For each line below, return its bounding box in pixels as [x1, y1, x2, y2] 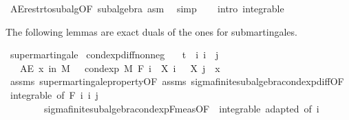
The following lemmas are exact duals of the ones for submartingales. [6, 24, 297, 38]
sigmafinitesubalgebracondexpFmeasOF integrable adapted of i [43, 101, 319, 115]
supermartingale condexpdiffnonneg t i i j [10, 47, 219, 62]
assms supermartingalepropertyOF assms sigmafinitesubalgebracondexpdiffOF [10, 74, 344, 88]
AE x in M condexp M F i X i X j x [19, 60, 220, 75]
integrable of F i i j [10, 87, 98, 101]
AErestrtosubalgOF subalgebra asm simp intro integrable [10, 1, 284, 15]
